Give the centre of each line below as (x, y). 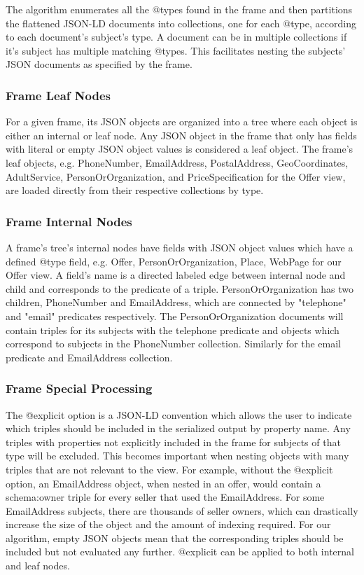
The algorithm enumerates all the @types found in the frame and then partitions (179, 9)
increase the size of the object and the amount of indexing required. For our (168, 524)
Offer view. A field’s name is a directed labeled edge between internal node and (176, 275)
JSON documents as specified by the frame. (99, 64)
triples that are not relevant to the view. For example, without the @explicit (169, 469)
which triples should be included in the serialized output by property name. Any (178, 428)
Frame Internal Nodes (69, 221)
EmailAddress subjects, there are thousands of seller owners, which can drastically (182, 510)
